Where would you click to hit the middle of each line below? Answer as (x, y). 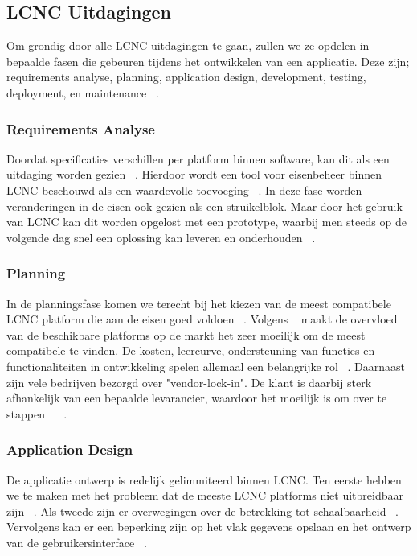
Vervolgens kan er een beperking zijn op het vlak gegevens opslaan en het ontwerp (209, 527)
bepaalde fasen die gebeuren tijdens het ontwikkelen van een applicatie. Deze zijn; (208, 61)
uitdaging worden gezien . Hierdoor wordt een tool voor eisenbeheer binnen (194, 174)
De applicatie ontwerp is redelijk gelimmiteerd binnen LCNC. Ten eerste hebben (204, 479)
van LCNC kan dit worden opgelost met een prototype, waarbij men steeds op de (206, 222)
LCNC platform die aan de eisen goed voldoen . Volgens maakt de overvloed (202, 319)
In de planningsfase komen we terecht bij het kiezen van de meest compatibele (199, 303)
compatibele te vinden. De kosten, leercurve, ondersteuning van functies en (191, 350)
